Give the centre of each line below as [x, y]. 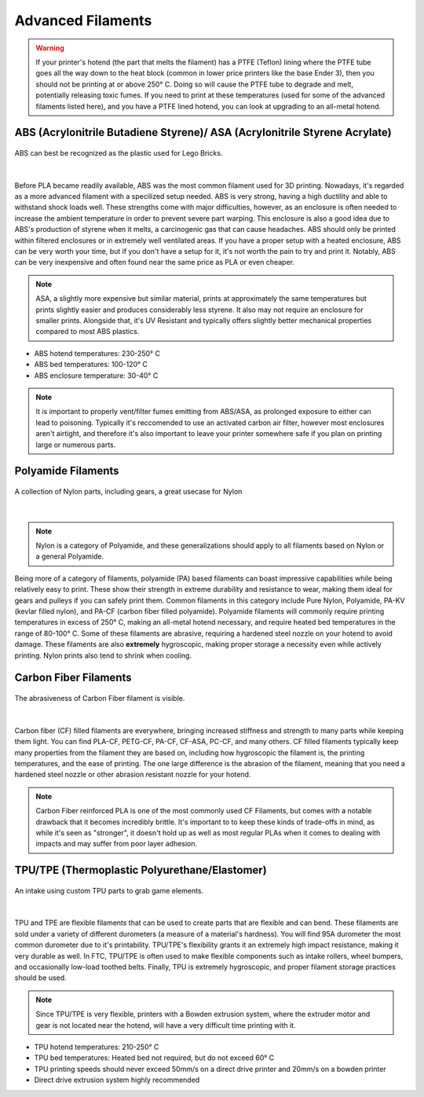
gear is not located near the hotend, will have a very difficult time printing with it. [166, 1025]
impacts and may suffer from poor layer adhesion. [117, 844]
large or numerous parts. [76, 445]
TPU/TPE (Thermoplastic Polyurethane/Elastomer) [141, 870]
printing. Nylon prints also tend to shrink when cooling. [103, 655]
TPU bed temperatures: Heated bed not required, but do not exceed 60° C [154, 1058]
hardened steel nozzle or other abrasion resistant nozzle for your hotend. [133, 775]
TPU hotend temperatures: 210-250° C [97, 1047]
